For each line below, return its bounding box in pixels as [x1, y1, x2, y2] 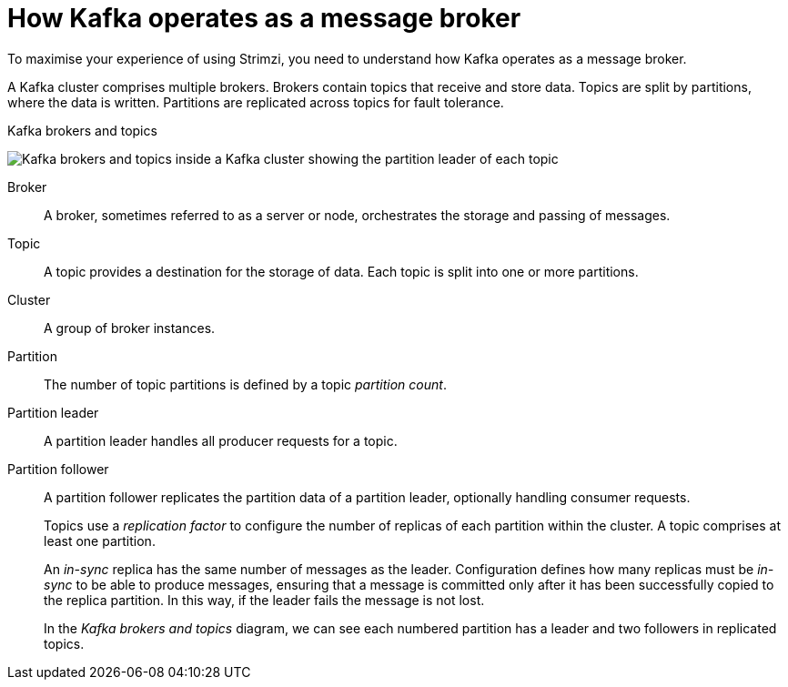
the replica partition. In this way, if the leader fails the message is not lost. [44, 591, 485, 608]
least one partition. [44, 532, 156, 549]
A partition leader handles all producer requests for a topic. [44, 432, 398, 449]
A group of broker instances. [44, 319, 216, 336]
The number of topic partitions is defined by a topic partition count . [44, 376, 447, 392]
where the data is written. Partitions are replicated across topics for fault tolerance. [7, 94, 504, 110]
